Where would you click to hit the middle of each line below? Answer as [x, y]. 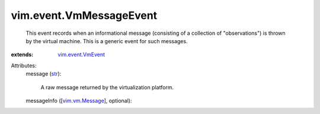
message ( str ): [44, 74]
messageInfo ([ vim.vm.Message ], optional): [79, 100]
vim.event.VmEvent [81, 55]
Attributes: [24, 66]
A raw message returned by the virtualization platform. [107, 87]
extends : [22, 55]
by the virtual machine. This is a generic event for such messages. [107, 41]
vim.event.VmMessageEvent [84, 15]
